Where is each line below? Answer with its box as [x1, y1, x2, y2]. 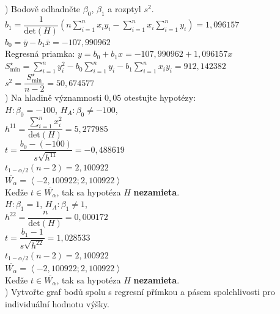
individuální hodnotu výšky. [5, 297, 109, 310]
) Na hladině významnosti [5, 91, 102, 104]
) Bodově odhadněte [5, 2, 81, 15]
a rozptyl [108, 2, 141, 15]
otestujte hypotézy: [123, 91, 196, 104]
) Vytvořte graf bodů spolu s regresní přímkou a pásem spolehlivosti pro [5, 285, 275, 298]
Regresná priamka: [5, 47, 75, 60]
